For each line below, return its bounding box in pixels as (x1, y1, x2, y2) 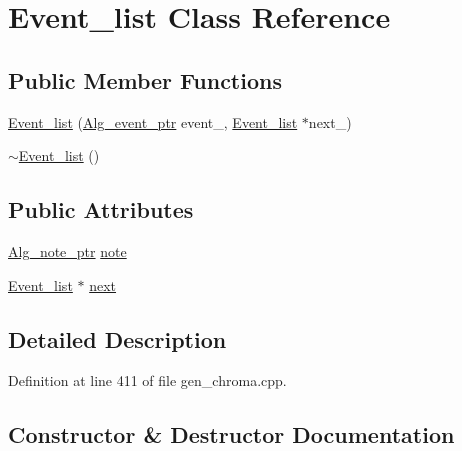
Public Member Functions (8, 64, 282, 95)
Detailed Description (8, 323, 227, 354)
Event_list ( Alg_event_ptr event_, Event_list (8, 111, 298, 132)
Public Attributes (8, 194, 194, 225)
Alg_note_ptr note (8, 240, 127, 261)
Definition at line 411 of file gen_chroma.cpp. (8, 370, 287, 391)
